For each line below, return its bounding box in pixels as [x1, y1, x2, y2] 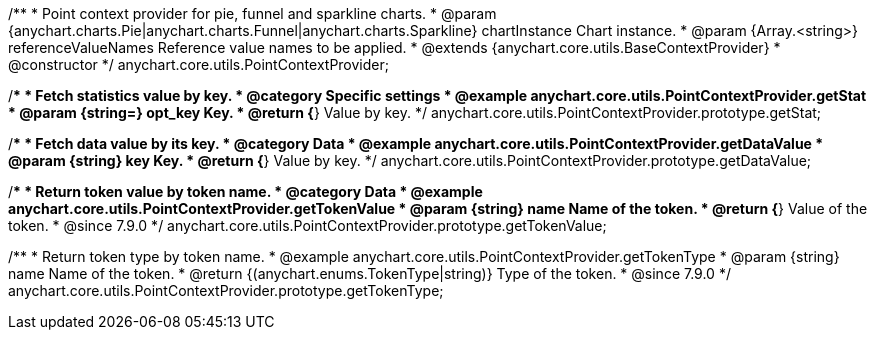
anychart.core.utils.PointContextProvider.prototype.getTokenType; [8, 282, 444, 299]
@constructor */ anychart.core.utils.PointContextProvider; [8, 56, 389, 73]
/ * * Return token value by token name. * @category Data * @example [8, 183, 483, 200]
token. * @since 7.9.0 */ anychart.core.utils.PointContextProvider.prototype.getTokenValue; [8, 217, 607, 234]
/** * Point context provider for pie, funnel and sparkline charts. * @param [8, 5, 497, 22]
